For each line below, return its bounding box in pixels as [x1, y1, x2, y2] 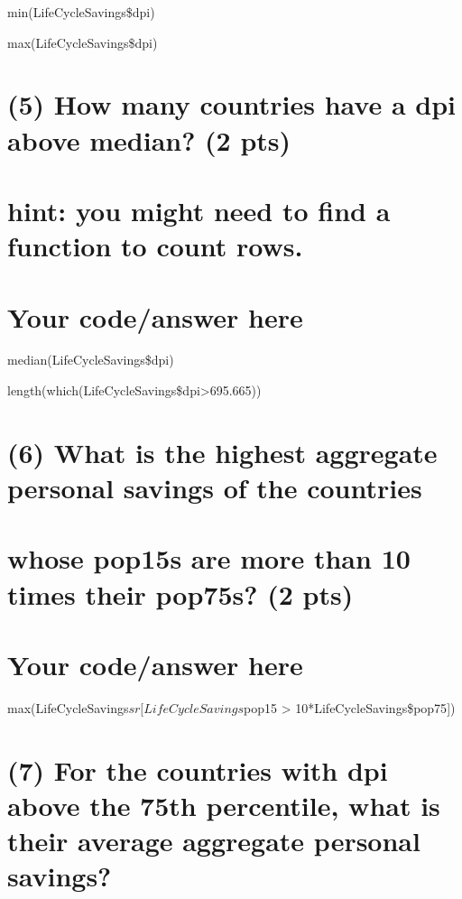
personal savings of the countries [7, 469, 422, 505]
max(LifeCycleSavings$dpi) [7, 32, 158, 51]
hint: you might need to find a [7, 191, 391, 228]
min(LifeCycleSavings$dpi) [7, 3, 155, 21]
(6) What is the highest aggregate [7, 433, 438, 470]
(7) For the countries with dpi [7, 751, 388, 788]
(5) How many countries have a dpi [7, 86, 456, 123]
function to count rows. [7, 227, 303, 264]
